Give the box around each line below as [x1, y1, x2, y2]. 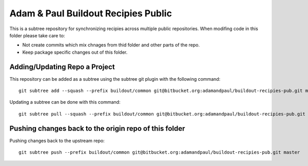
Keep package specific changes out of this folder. [22, 49, 128, 55]
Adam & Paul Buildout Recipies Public [9, 8, 172, 19]
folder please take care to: [9, 32, 65, 38]
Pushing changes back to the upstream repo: [9, 137, 105, 144]
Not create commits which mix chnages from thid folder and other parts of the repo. [22, 42, 200, 48]
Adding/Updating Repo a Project [9, 62, 115, 71]
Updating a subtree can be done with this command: [9, 99, 121, 105]
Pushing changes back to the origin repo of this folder [9, 124, 185, 133]
